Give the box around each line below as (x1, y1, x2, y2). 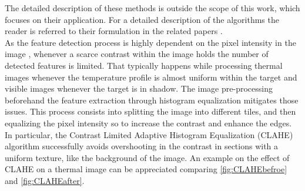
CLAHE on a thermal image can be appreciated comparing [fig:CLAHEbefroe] (5, 163, 287, 175)
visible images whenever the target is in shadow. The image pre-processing (5, 82, 273, 95)
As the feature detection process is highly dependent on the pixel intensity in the (5, 36, 296, 48)
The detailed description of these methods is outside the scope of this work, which (5, 2, 300, 14)
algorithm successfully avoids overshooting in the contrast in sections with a (5, 140, 279, 152)
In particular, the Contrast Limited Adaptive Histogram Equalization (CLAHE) (5, 128, 293, 140)
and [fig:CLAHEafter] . (5, 174, 85, 186)
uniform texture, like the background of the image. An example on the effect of (5, 151, 290, 163)
